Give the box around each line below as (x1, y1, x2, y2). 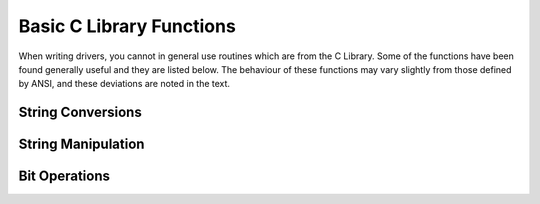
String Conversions (18, 104, 142, 121)
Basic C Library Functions (18, 15, 237, 37)
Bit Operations (18, 168, 110, 185)
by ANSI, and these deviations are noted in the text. (18, 78, 230, 90)
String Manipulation (18, 136, 145, 153)
